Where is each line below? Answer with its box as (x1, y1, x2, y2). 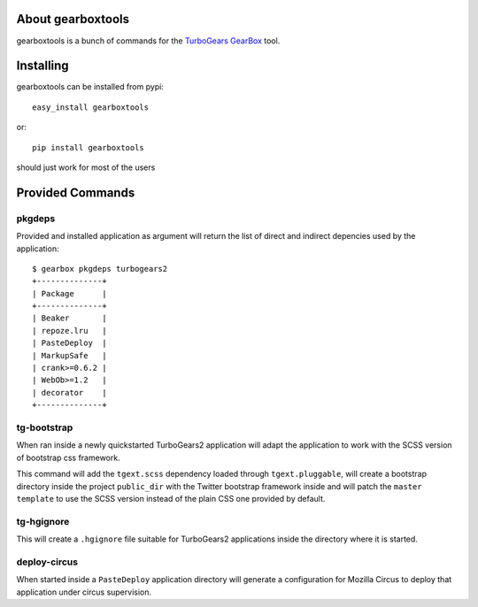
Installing (16, 58, 70, 73)
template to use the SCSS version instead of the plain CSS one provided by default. (16, 493, 326, 503)
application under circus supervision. (16, 587, 152, 597)
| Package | (32, 288, 107, 298)
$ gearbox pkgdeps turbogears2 (32, 264, 168, 273)
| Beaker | (32, 313, 107, 323)
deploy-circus (16, 556, 79, 568)
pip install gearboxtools (32, 142, 145, 152)
